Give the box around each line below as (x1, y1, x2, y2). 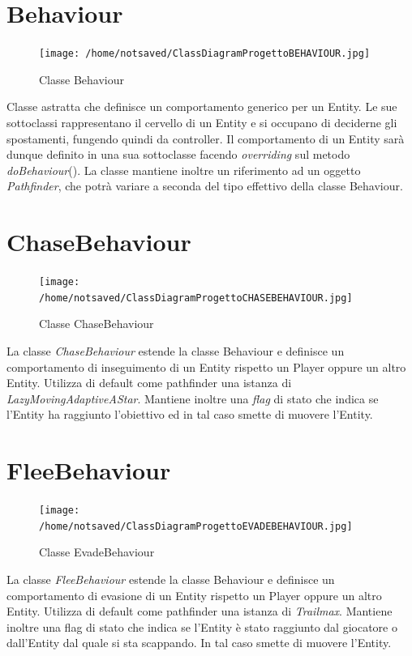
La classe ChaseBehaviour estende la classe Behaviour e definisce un (6, 342, 345, 359)
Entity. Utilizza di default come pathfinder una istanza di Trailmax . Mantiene (6, 603, 393, 620)
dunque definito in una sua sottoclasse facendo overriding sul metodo (6, 146, 350, 163)
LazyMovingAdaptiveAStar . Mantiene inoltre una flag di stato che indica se (6, 390, 379, 407)
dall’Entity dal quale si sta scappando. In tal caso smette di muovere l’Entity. (6, 634, 392, 651)
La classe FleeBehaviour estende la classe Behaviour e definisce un (6, 570, 335, 587)
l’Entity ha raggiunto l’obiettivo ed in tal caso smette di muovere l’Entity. (6, 406, 373, 423)
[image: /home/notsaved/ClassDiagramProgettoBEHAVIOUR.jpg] (39, 48, 371, 60)
